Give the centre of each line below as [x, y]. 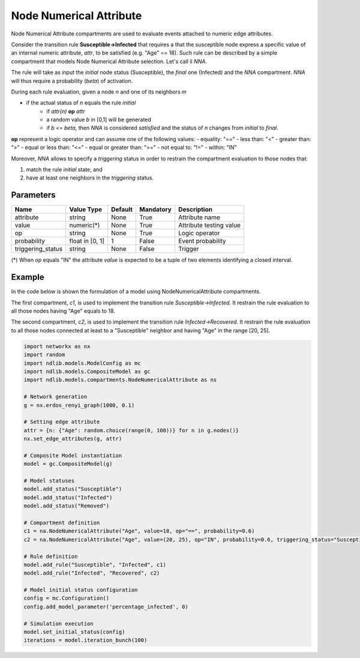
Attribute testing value [209, 225]
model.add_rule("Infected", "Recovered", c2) [92, 573]
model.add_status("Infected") [68, 497]
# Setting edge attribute [62, 422]
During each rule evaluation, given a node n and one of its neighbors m [99, 92]
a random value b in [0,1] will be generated [99, 119]
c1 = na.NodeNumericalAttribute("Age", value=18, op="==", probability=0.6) [139, 531]
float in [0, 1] [87, 241]
